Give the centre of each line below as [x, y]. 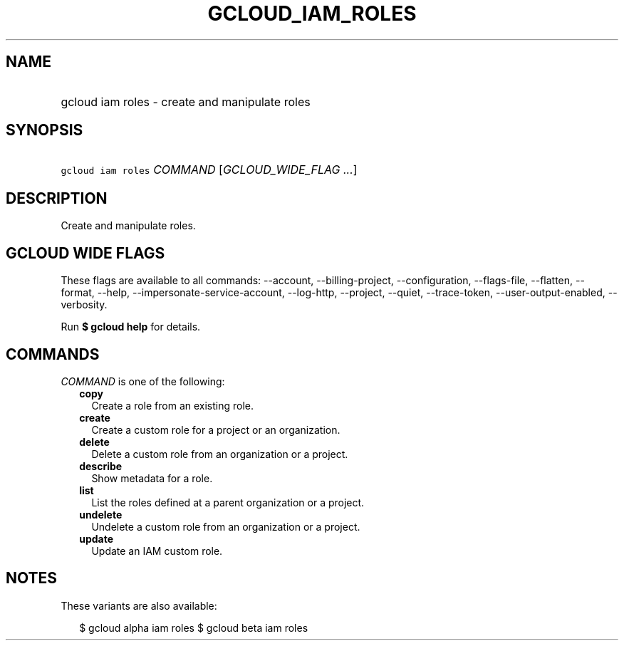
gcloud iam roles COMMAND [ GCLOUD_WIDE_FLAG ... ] [209, 170]
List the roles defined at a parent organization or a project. [228, 502]
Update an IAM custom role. [157, 551]
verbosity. [84, 305]
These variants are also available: [139, 605]
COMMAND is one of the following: [143, 381]
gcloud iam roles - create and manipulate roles [186, 101]
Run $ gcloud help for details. [131, 327]
